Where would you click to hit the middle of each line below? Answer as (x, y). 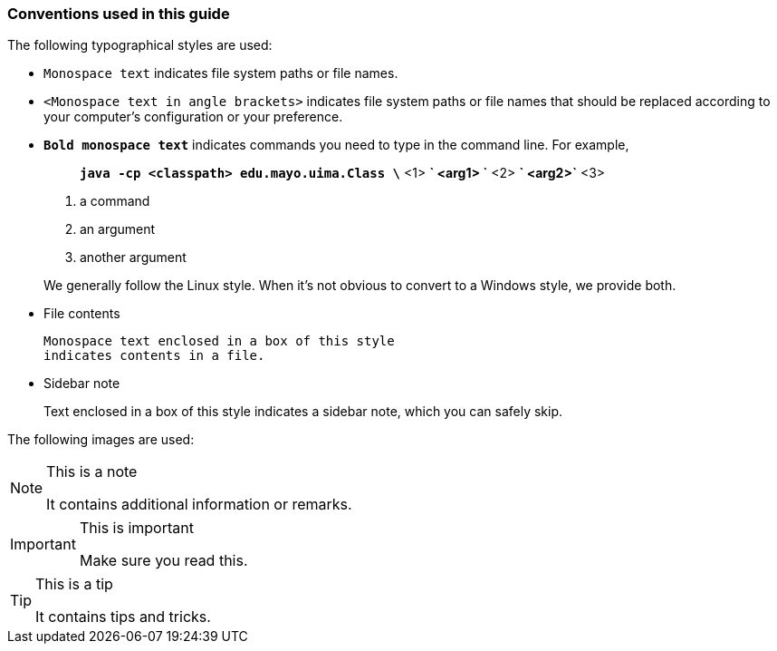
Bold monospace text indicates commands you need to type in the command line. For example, (336, 145)
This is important (136, 528)
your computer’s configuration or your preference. (193, 117)
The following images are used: (101, 440)
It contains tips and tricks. (123, 617)
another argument (133, 257)
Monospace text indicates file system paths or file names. (221, 73)
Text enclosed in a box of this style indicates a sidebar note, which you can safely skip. (303, 412)
